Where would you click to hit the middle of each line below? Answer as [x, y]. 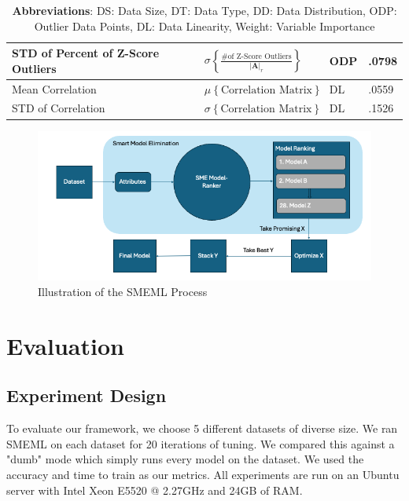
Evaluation [65, 345]
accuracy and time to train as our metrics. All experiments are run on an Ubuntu [203, 474]
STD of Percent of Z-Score [86, 53]
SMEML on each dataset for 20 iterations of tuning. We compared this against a [201, 443]
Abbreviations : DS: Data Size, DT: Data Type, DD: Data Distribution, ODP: [204, 10]
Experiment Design [87, 395]
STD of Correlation [59, 108]
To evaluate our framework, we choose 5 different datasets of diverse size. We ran [202, 428]
